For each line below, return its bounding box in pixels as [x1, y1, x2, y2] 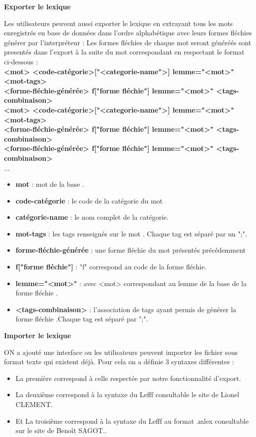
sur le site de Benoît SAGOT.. [15, 425, 107, 436]
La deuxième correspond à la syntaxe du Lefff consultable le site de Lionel [15, 389, 239, 400]
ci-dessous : [4, 56, 38, 66]
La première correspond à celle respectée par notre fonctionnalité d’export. [15, 373, 241, 383]
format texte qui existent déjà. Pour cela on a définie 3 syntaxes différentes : [4, 356, 234, 367]
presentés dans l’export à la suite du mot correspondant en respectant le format [4, 47, 245, 57]
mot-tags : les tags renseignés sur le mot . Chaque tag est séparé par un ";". [15, 228, 247, 238]
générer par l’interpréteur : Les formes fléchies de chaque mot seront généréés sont [4, 37, 252, 47]
